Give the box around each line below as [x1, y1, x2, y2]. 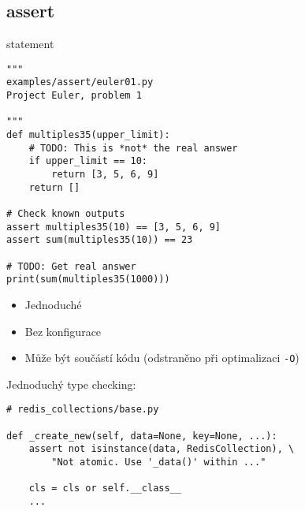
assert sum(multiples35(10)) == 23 [6, 234, 193, 246]
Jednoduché [24, 296, 82, 312]
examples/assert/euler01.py [6, 76, 154, 88]
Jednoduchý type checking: [6, 375, 136, 392]
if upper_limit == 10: [28, 155, 147, 167]
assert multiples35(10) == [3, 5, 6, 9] [6, 221, 221, 233]
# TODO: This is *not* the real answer [28, 142, 238, 154]
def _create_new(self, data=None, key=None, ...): [6, 430, 277, 442]
